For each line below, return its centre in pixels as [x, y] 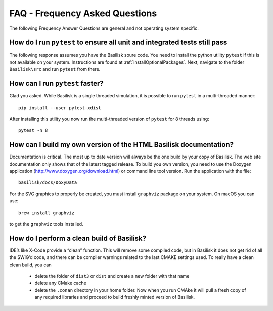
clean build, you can [30, 265]
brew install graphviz [47, 213]
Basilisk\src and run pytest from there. [55, 69]
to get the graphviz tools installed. [46, 224]
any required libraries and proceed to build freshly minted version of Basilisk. [115, 297]
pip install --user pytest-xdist [60, 108]
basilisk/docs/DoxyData [48, 183]
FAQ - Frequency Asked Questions [83, 13]
